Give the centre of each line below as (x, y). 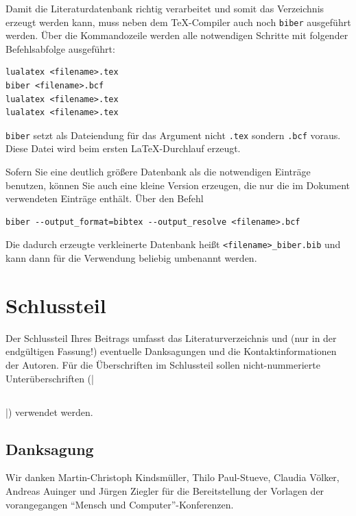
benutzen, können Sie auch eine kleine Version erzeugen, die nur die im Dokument (178, 185)
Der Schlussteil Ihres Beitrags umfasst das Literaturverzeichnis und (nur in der (171, 337)
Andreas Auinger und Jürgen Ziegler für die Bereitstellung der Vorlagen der (165, 490)
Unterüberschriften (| (50, 378)
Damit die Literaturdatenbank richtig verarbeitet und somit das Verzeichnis (165, 8)
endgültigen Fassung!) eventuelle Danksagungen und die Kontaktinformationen (171, 351)
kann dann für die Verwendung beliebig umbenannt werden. (131, 258)
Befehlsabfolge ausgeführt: (60, 48)
